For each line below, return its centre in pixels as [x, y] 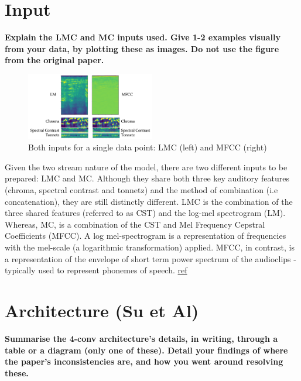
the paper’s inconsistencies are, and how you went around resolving [144, 361]
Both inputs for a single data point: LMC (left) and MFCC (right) [148, 147]
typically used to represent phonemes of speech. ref [96, 270]
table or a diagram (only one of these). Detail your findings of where [146, 350]
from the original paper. [54, 60]
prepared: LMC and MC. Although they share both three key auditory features [147, 178]
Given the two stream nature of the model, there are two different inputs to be [146, 167]
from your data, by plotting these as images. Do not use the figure [142, 48]
